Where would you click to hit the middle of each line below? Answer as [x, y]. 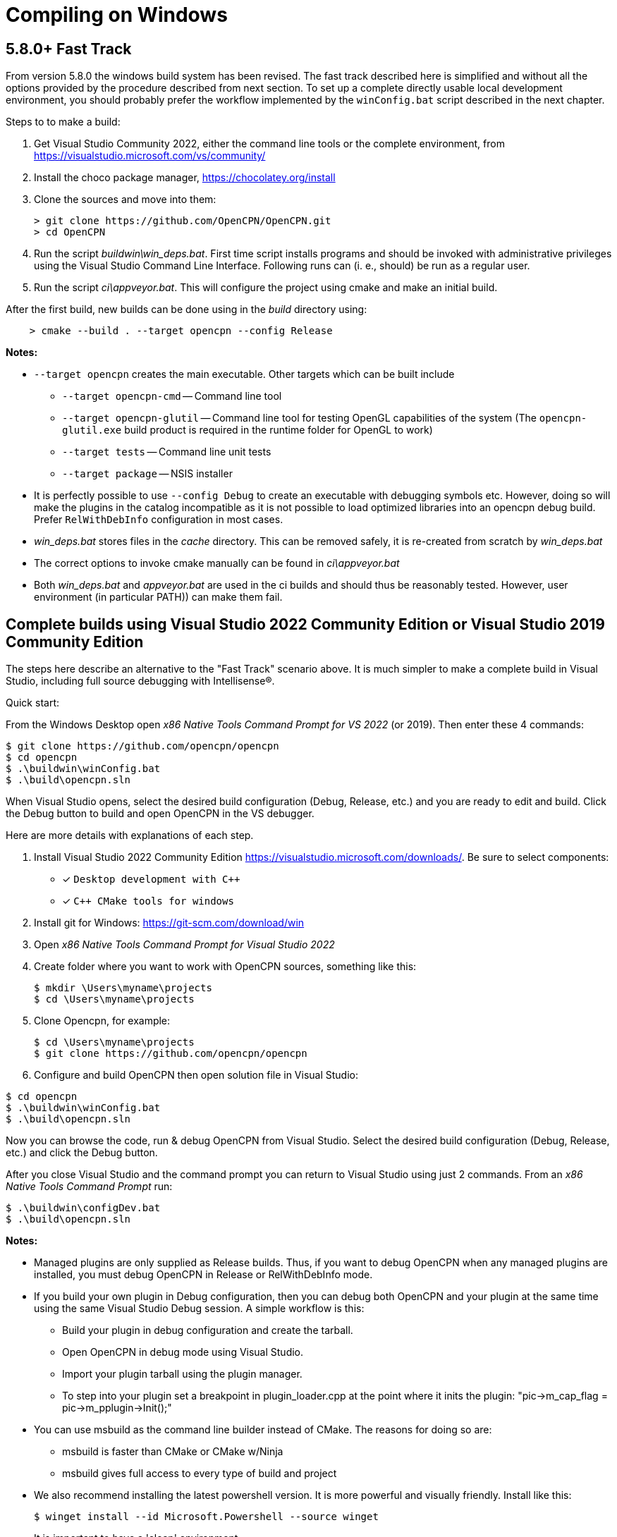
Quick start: [32, 703]
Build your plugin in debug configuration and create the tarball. [208, 1330]
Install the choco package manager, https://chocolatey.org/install [185, 178]
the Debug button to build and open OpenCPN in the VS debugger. [160, 814]
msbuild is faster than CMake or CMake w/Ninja [173, 1452]
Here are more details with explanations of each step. [130, 835]
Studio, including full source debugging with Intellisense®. [140, 681]
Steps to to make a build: [63, 122]
